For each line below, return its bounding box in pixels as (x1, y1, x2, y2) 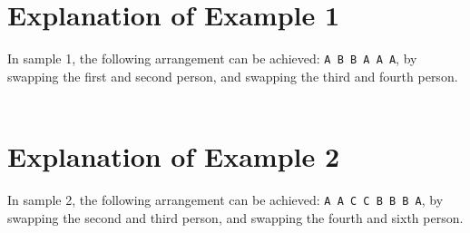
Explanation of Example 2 (7, 138, 340, 175)
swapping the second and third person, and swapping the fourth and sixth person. (7, 208, 464, 227)
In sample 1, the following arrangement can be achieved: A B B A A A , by (7, 49, 417, 68)
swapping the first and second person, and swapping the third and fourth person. (7, 66, 458, 85)
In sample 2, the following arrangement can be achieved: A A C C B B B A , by (7, 190, 444, 209)
